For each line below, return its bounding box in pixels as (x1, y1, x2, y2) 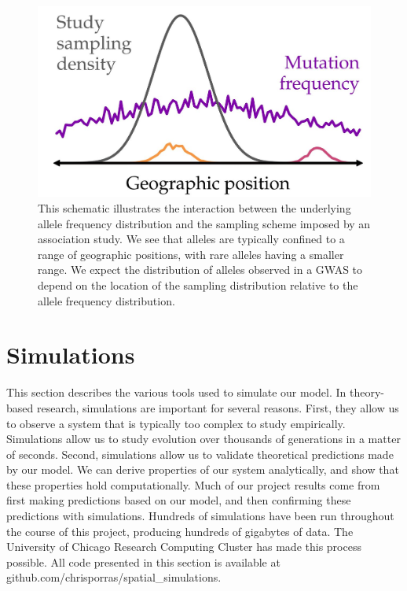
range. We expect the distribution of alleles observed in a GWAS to (38, 261, 363, 278)
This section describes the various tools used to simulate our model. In (6, 384, 346, 401)
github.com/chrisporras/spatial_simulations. (6, 569, 222, 585)
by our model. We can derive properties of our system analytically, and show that (6, 461, 399, 478)
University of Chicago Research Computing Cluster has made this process (6, 538, 361, 555)
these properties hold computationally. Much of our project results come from (6, 476, 380, 493)
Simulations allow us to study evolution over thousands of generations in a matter (6, 430, 401, 447)
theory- (350, 384, 385, 401)
